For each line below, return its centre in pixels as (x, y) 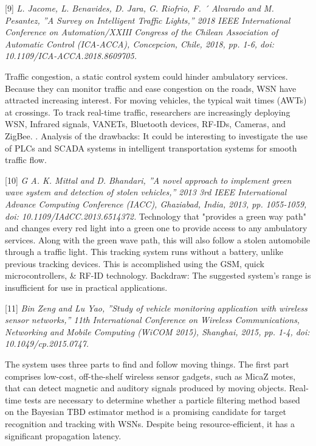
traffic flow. (26, 160)
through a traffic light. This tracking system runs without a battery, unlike (144, 252)
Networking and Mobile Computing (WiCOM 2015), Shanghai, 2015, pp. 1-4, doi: (157, 331)
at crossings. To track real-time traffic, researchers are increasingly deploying (148, 112)
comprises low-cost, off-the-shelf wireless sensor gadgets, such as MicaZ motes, (150, 376)
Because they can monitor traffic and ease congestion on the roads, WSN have (151, 88)
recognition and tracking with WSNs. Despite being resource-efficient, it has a (150, 423)
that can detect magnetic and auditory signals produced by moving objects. (146, 388)
